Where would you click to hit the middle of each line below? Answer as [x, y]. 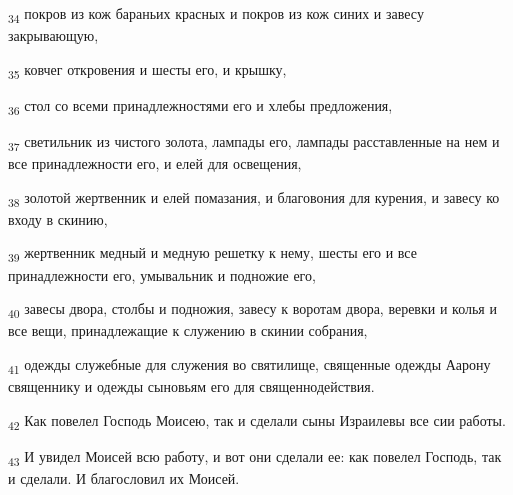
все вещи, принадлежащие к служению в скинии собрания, [188, 330]
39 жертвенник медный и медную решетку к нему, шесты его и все [212, 254]
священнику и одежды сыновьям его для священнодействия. [191, 385]
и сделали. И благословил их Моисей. [124, 477]
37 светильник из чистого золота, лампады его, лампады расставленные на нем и [254, 142]
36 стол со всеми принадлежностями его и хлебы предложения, [200, 106]
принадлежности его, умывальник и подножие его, [162, 274]
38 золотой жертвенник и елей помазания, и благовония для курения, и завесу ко [254, 198]
